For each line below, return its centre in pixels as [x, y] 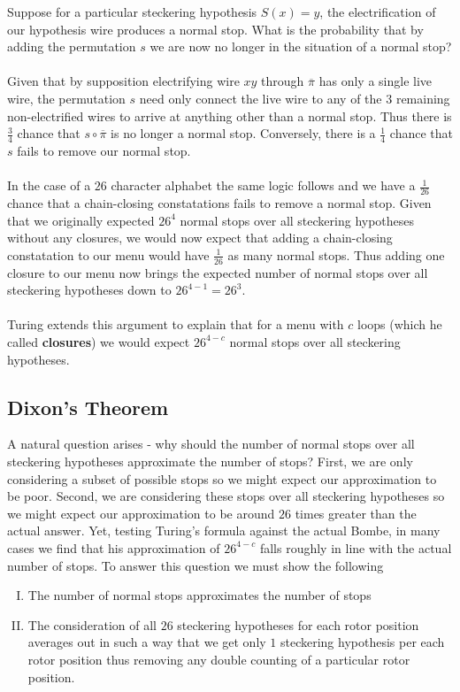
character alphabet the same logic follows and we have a [263, 185]
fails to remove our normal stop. [104, 150]
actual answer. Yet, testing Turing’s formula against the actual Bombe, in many [224, 531]
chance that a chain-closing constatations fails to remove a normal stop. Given [219, 203]
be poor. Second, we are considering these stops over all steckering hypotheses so [226, 496]
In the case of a [49, 185]
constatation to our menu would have [108, 254]
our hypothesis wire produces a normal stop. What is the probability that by [215, 29]
